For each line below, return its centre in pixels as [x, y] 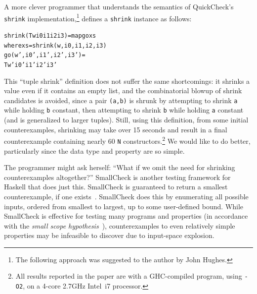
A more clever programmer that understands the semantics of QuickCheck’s [119, 6]
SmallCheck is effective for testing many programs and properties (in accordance [126, 216]
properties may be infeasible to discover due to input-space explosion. [109, 235]
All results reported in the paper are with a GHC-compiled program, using [129, 276]
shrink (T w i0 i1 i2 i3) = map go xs [50, 35]
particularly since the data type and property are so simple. [94, 150]
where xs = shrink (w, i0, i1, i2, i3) [55, 45]
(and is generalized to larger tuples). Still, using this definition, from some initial [126, 120]
